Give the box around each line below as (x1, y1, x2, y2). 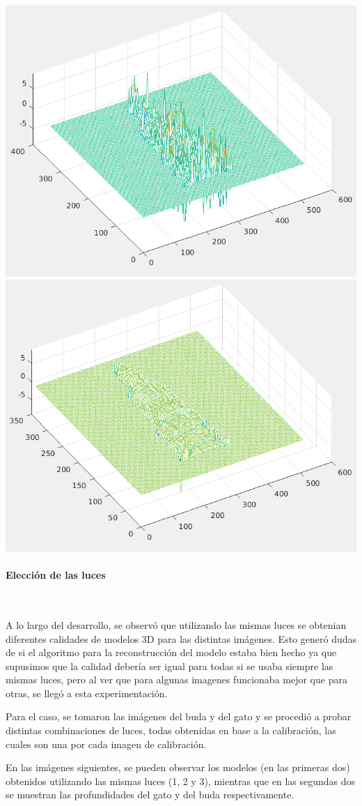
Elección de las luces (6, 568, 106, 582)
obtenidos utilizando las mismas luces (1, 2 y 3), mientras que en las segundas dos (6, 773, 356, 788)
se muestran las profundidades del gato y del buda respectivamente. (6, 787, 294, 802)
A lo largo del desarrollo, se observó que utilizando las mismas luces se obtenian (6, 617, 347, 632)
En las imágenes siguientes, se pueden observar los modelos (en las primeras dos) (6, 760, 350, 775)
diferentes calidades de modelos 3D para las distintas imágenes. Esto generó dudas (6, 631, 356, 646)
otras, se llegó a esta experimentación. (6, 685, 168, 700)
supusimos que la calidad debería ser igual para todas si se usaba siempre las (6, 658, 333, 673)
